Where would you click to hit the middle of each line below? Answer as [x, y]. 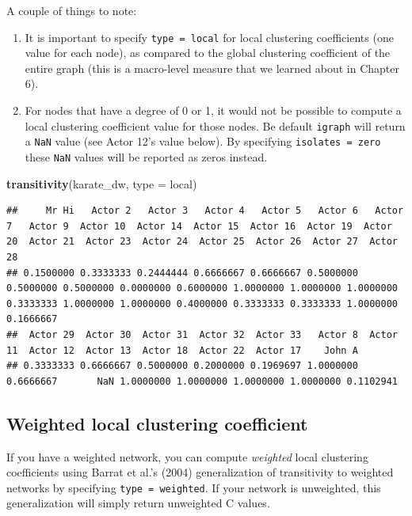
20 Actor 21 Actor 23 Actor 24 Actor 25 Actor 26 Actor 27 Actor [202, 242]
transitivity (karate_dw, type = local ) [102, 183]
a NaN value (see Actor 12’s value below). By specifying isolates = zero [203, 141]
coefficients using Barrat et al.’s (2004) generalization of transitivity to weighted [200, 472]
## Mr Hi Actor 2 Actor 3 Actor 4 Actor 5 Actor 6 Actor [205, 211]
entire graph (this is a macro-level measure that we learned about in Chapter [212, 68]
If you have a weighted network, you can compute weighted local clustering [187, 456]
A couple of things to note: [72, 10]
